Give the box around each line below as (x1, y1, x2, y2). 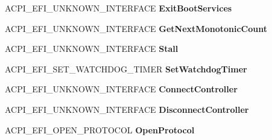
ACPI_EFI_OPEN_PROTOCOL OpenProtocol (5, 123, 195, 136)
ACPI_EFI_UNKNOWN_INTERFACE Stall (5, 42, 179, 55)
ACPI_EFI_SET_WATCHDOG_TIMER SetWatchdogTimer (5, 62, 247, 75)
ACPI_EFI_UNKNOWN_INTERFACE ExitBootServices (5, 2, 232, 14)
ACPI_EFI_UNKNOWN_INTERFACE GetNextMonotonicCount (5, 22, 267, 34)
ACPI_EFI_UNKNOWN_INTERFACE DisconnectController (5, 103, 249, 115)
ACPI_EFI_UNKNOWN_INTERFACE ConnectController (5, 83, 238, 95)
